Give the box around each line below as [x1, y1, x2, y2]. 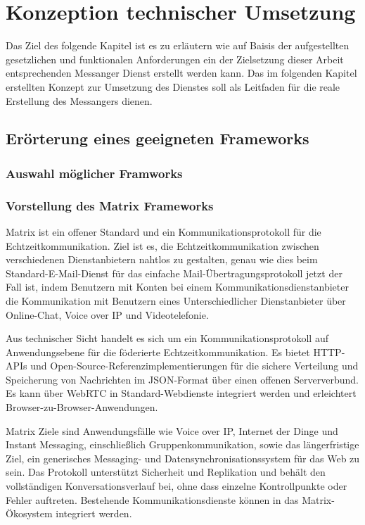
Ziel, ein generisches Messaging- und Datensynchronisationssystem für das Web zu [6, 450, 360, 465]
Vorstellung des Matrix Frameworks [6, 196, 214, 214]
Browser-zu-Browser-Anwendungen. [6, 400, 158, 415]
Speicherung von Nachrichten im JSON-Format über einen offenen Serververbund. [6, 372, 359, 386]
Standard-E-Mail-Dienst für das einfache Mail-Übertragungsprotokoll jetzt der [6, 265, 342, 280]
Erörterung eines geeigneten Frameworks [6, 127, 309, 149]
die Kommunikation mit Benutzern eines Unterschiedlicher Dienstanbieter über [6, 293, 346, 308]
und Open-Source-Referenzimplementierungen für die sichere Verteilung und [30, 358, 359, 373]
